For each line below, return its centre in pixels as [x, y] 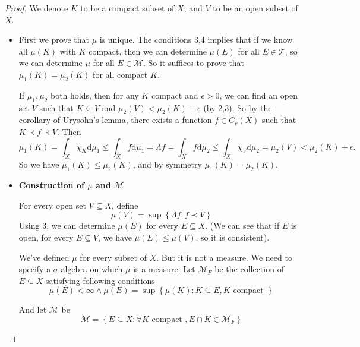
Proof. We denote [37, 8]
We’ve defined [44, 257]
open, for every [46, 237]
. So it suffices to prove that [194, 63]
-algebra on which [90, 269]
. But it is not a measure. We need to [224, 257]
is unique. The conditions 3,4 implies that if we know [196, 40]
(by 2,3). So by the [238, 107]
